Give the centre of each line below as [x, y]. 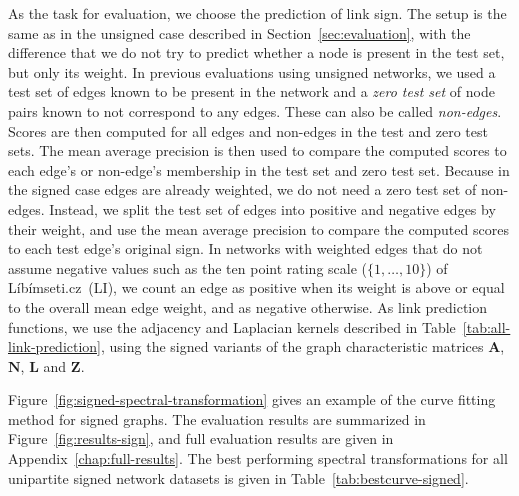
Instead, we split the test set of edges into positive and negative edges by [272, 208]
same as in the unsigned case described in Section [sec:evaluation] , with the [239, 32]
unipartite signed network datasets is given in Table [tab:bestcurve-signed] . [238, 477]
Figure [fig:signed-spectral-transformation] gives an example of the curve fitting [252, 399]
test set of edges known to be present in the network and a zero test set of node [251, 91]
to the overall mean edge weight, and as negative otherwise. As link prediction [248, 306]
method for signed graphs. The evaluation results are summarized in [217, 418]
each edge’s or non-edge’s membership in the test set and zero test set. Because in [259, 169]
